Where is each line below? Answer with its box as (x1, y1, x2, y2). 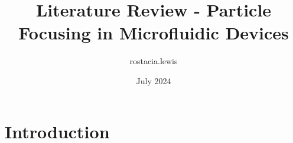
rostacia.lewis (129, 55, 178, 67)
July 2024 (136, 74, 171, 87)
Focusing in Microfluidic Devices (18, 21, 289, 45)
